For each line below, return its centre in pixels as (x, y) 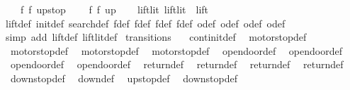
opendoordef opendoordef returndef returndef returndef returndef (177, 64)
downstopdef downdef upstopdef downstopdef (124, 78)
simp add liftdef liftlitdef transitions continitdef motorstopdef (156, 37)
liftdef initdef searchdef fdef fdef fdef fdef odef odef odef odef (145, 23)
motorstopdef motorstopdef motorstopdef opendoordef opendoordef (176, 50)
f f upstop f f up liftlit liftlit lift (114, 9)
